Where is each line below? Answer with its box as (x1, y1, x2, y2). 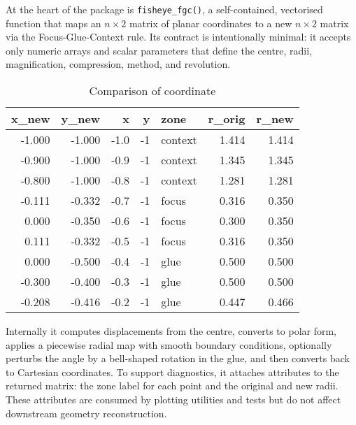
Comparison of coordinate (89, 82, 216, 99)
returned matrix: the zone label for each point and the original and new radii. (6, 378, 339, 393)
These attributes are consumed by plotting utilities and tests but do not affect (6, 392, 341, 406)
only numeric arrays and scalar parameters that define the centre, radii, (6, 43, 313, 57)
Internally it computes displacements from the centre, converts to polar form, (6, 324, 337, 338)
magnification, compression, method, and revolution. (6, 57, 231, 71)
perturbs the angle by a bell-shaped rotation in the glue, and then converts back (6, 351, 350, 366)
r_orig (208, 110, 245, 127)
